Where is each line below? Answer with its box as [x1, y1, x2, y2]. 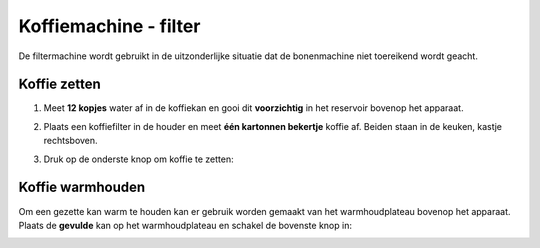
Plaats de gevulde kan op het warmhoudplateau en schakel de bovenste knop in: [18, 219, 352, 231]
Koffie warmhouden [18, 179, 146, 196]
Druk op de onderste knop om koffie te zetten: [43, 153, 234, 165]
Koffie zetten [18, 76, 101, 93]
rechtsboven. [43, 135, 99, 147]
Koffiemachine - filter [18, 15, 201, 37]
